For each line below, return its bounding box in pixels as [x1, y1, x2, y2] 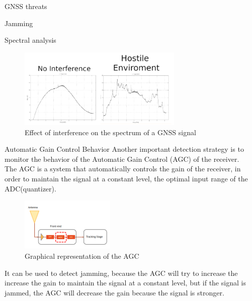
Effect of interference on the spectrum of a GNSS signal [25, 127, 196, 137]
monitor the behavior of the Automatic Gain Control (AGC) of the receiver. [5, 153, 239, 164]
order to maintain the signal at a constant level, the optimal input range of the [5, 173, 248, 184]
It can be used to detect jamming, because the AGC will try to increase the [5, 267, 238, 278]
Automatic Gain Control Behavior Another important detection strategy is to [5, 144, 244, 154]
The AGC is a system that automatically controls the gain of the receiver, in [5, 163, 241, 174]
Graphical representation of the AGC [25, 250, 139, 261]
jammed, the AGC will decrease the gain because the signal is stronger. [5, 287, 224, 297]
